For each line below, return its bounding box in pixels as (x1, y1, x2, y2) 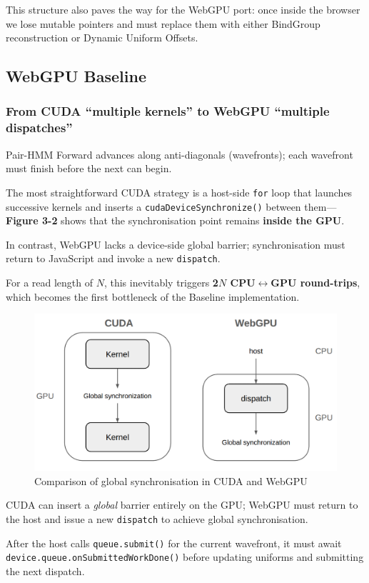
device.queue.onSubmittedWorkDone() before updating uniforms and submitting (6, 549, 364, 564)
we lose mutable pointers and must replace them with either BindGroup (6, 16, 320, 31)
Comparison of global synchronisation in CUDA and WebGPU (34, 473, 308, 488)
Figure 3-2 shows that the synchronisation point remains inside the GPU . (6, 213, 345, 228)
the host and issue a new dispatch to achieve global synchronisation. (6, 511, 308, 526)
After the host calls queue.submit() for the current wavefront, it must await (6, 535, 342, 550)
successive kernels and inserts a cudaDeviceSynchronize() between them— (6, 199, 337, 214)
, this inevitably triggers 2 (103, 275, 218, 290)
